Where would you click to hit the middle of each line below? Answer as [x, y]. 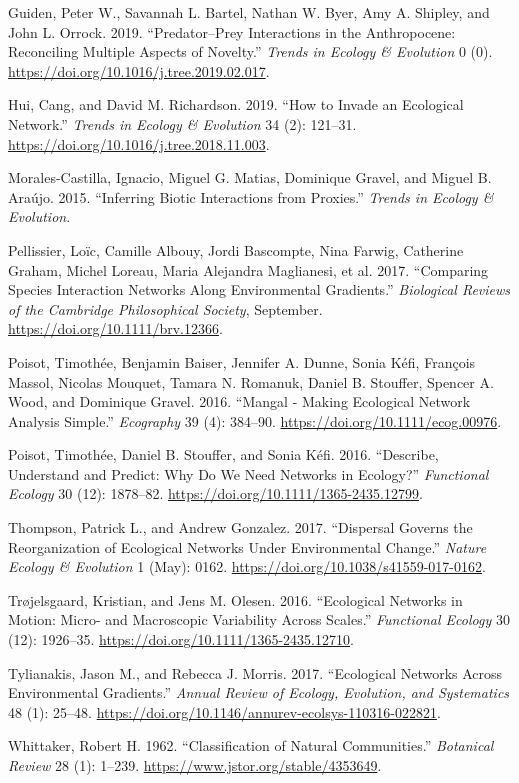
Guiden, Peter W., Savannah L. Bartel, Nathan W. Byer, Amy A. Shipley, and [249, 12]
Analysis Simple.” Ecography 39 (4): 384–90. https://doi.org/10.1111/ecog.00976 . [255, 420]
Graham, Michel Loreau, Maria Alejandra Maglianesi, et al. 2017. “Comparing [248, 269]
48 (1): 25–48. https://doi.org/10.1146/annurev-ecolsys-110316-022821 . [224, 711]
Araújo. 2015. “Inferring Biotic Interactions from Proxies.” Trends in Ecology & [251, 196]
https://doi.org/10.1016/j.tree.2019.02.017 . [139, 70]
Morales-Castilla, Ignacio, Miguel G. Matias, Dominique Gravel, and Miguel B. [250, 177]
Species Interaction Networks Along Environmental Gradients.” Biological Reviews [259, 289]
